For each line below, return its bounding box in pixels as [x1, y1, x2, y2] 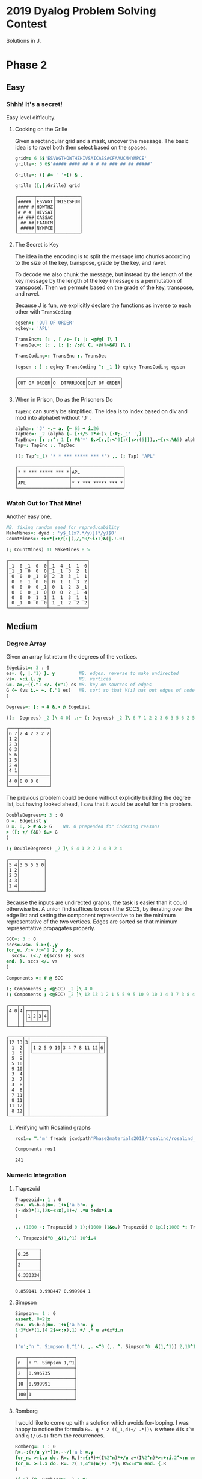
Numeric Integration [6, 1171, 67, 1180]
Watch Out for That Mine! [6, 499, 82, 507]
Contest [6, 17, 47, 31]
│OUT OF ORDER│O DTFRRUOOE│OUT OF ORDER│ [14, 380, 123, 386]
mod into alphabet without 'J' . [14, 414, 91, 421]
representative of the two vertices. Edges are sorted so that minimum [6, 918, 179, 925]
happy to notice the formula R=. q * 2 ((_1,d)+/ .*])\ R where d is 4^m [14, 1425, 194, 1433]
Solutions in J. [6, 37, 41, 44]
